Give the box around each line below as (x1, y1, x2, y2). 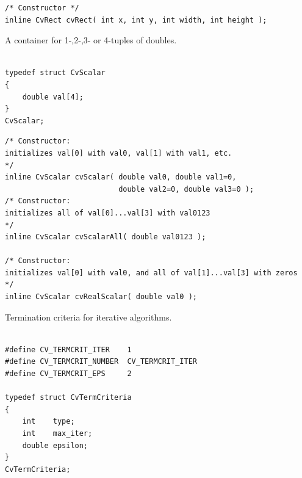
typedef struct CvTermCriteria (5, 393, 132, 402)
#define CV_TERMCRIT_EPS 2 (5, 369, 132, 378)
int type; (22, 417, 75, 426)
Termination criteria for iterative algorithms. (5, 310, 172, 323)
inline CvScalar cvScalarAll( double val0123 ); (5, 233, 206, 242)
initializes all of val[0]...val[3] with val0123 (5, 208, 210, 217)
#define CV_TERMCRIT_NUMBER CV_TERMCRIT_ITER (5, 357, 197, 366)
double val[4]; (22, 92, 84, 101)
